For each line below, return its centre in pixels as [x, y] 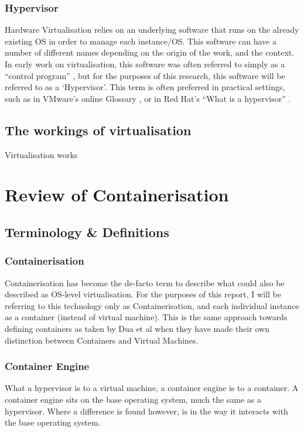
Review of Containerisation [117, 195]
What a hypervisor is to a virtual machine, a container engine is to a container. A [152, 388]
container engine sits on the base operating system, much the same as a [133, 399]
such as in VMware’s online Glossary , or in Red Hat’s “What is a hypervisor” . [148, 98]
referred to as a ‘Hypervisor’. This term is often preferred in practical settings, [145, 87]
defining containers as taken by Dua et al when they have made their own [137, 328]
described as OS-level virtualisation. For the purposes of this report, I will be [143, 294]
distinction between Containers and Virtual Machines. [102, 340]
